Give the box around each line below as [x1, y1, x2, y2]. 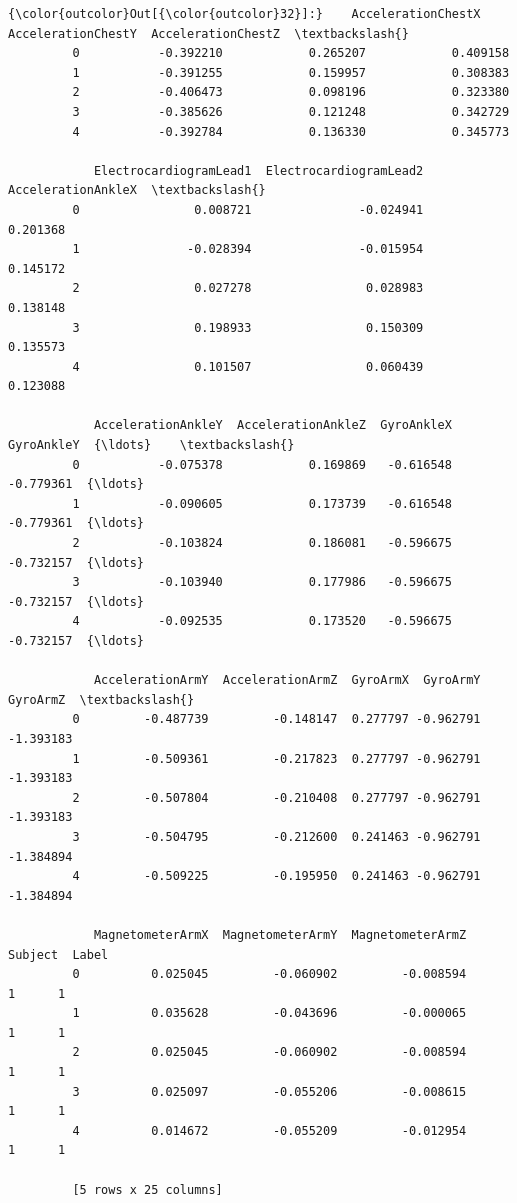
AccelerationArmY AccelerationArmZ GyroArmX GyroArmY [93, 673, 481, 688]
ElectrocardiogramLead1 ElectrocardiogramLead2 [93, 163, 424, 178]
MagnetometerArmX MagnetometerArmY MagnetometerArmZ [93, 927, 467, 942]
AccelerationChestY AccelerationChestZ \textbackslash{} [8, 26, 409, 41]
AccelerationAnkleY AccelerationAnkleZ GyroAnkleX [93, 418, 452, 433]
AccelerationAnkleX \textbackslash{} [8, 183, 266, 198]
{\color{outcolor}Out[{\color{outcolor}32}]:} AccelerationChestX [8, 7, 481, 21]
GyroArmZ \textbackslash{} [8, 692, 195, 707]
